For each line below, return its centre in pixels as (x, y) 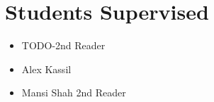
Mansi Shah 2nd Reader (74, 93)
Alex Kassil (46, 69)
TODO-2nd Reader (63, 45)
